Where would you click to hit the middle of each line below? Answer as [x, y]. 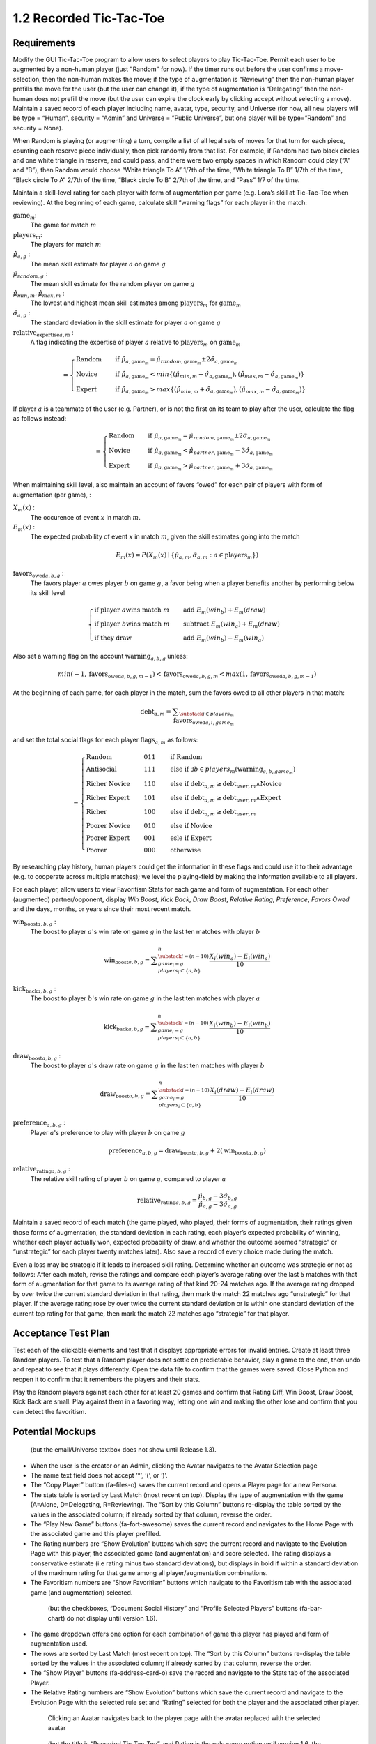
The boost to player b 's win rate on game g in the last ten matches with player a [145, 998]
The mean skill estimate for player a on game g [98, 264]
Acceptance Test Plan [62, 1333]
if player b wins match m [132, 624]
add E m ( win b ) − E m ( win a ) [224, 638]
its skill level [48, 592]
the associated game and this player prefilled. [96, 1534]
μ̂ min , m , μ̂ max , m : [39, 294]
